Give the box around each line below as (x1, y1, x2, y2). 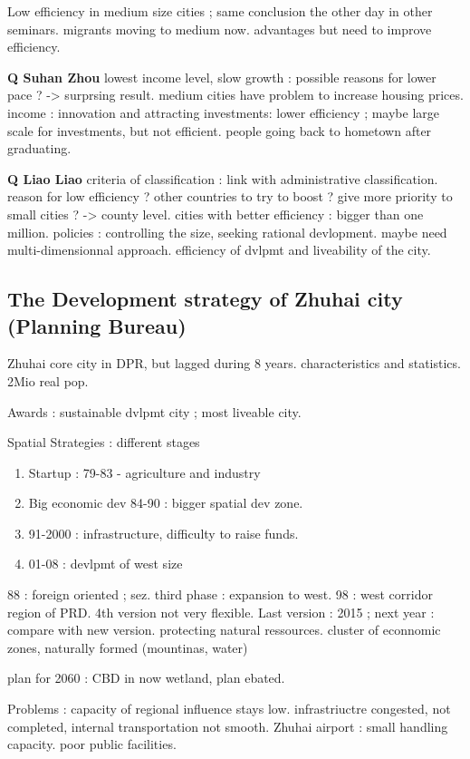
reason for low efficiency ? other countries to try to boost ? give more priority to (7, 187, 453, 206)
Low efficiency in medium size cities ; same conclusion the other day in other (7, 2, 433, 20)
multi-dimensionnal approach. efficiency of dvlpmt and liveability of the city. (7, 240, 431, 259)
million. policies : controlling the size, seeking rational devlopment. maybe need (7, 222, 447, 241)
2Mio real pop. (7, 371, 89, 390)
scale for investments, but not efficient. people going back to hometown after (7, 121, 432, 140)
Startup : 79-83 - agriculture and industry (28, 462, 261, 482)
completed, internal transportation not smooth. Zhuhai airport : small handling (7, 716, 448, 735)
